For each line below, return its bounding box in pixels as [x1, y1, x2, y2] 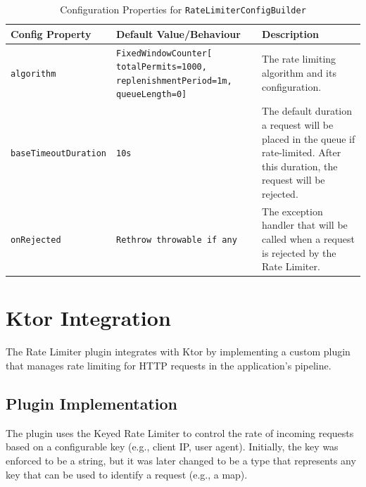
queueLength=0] [116, 89, 187, 100]
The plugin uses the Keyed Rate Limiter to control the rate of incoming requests [6, 425, 354, 440]
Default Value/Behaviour [116, 26, 241, 41]
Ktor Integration [6, 303, 171, 332]
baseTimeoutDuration [11, 148, 107, 159]
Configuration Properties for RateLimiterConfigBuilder [60, 2, 306, 16]
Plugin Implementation [6, 392, 177, 414]
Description [262, 26, 320, 41]
